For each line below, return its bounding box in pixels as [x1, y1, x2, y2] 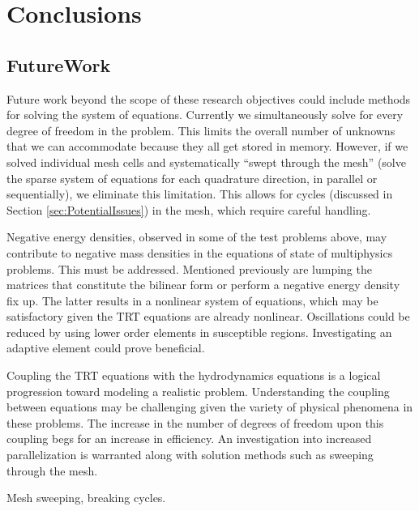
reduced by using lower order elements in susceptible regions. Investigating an [6, 323, 392, 340]
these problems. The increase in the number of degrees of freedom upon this [6, 414, 384, 431]
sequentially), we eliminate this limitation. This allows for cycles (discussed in [6, 185, 393, 202]
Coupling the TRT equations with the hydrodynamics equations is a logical [6, 367, 381, 384]
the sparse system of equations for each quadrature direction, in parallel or [6, 169, 378, 186]
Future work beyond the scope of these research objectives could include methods [6, 90, 411, 107]
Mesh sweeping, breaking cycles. [6, 489, 166, 506]
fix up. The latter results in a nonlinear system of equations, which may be [6, 292, 378, 309]
